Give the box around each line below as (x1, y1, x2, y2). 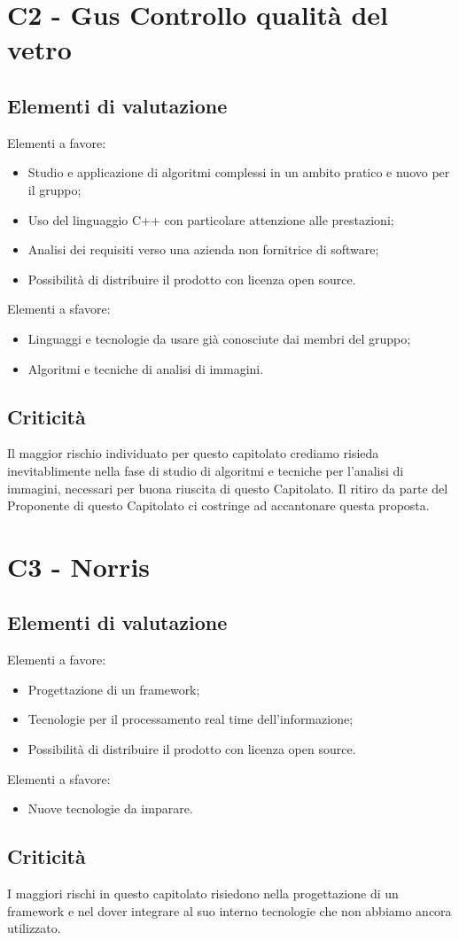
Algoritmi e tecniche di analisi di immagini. (27, 359, 264, 377)
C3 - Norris (7, 548, 151, 584)
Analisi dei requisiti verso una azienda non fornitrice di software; (27, 240, 379, 259)
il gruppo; (27, 180, 82, 198)
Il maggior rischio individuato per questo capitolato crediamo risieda (7, 444, 379, 462)
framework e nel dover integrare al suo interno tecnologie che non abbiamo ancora (7, 901, 452, 920)
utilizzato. (7, 919, 61, 937)
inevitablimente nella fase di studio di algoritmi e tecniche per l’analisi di (7, 461, 404, 479)
